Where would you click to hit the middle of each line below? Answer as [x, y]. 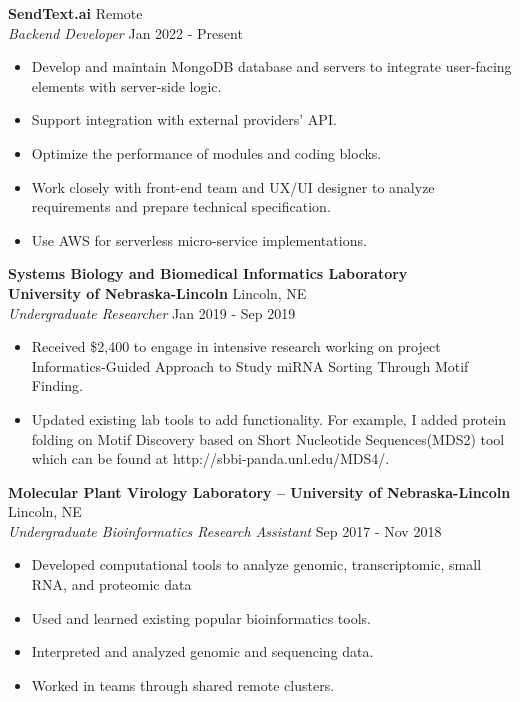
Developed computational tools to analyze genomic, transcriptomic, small [256, 564]
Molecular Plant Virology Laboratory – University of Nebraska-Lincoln [259, 491]
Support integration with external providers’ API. [184, 119]
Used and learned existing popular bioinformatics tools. [201, 617]
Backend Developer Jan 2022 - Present [125, 32]
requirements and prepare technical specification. [181, 206]
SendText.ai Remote [75, 13]
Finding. [57, 385]
